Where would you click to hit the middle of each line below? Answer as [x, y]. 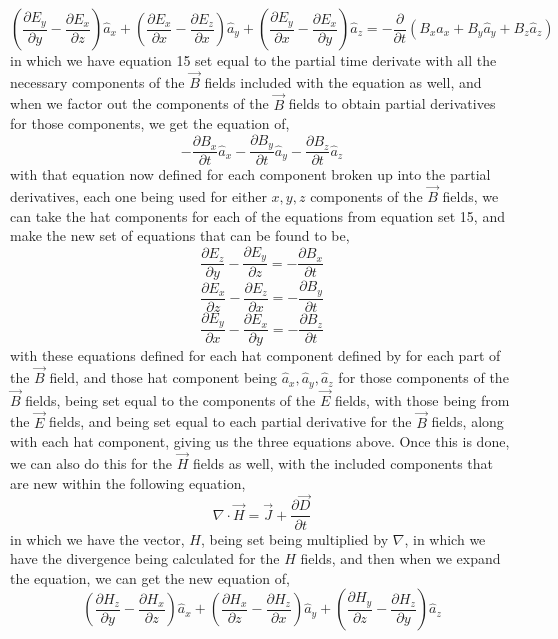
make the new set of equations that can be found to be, [180, 235]
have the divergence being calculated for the [145, 558]
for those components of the [423, 377]
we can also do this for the [91, 463]
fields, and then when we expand [400, 558]
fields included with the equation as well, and [343, 81]
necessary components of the [97, 81]
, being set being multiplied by [294, 538]
